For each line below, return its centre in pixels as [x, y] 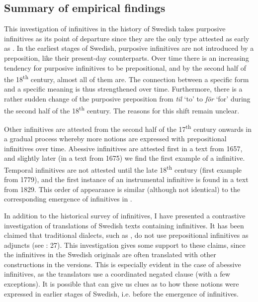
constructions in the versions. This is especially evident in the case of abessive [123, 264]
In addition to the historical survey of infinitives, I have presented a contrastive [125, 215]
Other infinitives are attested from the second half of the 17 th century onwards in [128, 128]
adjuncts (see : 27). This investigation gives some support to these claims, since [125, 245]
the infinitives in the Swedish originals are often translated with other [110, 254]
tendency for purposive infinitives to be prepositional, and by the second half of [125, 67]
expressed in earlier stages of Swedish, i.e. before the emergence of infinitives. [121, 293]
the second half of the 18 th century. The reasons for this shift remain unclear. [122, 109]
